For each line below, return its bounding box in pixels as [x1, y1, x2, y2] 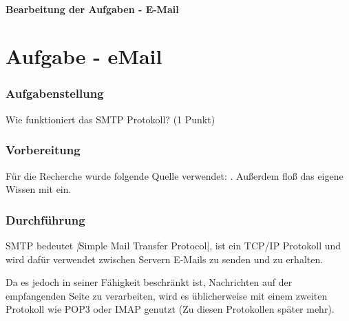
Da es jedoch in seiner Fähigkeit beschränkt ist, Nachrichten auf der [6, 275, 293, 289]
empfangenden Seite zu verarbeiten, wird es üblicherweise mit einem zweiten [6, 288, 328, 302]
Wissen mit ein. [6, 182, 72, 196]
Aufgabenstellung [6, 85, 104, 102]
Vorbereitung [6, 141, 81, 158]
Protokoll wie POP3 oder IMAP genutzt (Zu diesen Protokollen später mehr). [6, 302, 335, 316]
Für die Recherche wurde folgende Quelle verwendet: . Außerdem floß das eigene [6, 168, 343, 183]
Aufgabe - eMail [6, 42, 162, 70]
